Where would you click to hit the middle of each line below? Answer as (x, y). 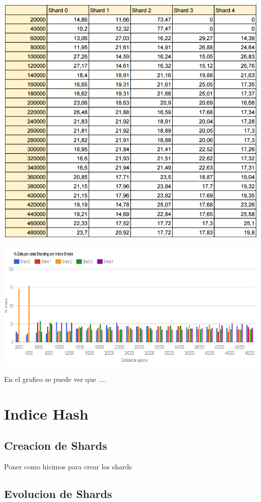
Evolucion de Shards (58, 493)
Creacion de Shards (56, 445)
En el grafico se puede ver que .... (55, 379)
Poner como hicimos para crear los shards (68, 466)
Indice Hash (46, 413)
